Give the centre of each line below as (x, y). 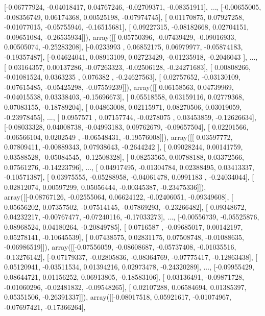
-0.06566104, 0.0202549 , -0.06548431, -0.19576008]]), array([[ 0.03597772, (118, 137)
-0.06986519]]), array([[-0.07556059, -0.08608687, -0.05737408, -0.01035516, (120, 247)
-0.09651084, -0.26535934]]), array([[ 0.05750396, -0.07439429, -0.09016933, (120, 37)
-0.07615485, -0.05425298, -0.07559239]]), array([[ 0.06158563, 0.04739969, (119, 87)
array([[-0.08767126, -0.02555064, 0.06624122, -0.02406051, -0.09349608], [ (119, 197)
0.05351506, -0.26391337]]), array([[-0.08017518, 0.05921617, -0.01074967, (118, 297)
